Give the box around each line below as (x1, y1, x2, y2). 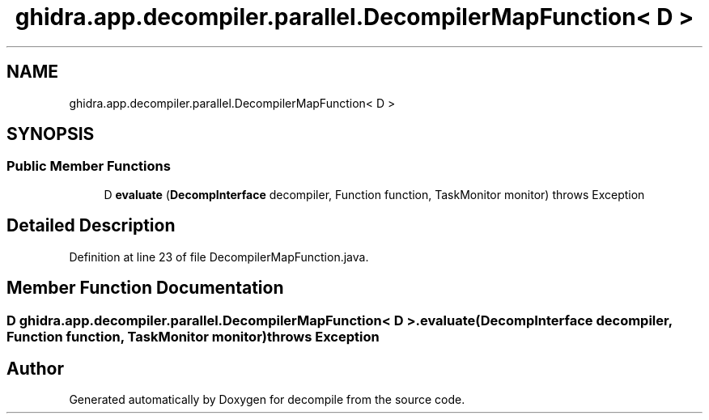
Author (6, 358, 64, 379)
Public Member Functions (6, 158, 171, 175)
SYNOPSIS (6, 124, 95, 145)
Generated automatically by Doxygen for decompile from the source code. (69, 392, 465, 407)
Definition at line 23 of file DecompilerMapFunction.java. (69, 249, 369, 264)
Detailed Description (6, 215, 176, 236)
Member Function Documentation (6, 278, 284, 299)
